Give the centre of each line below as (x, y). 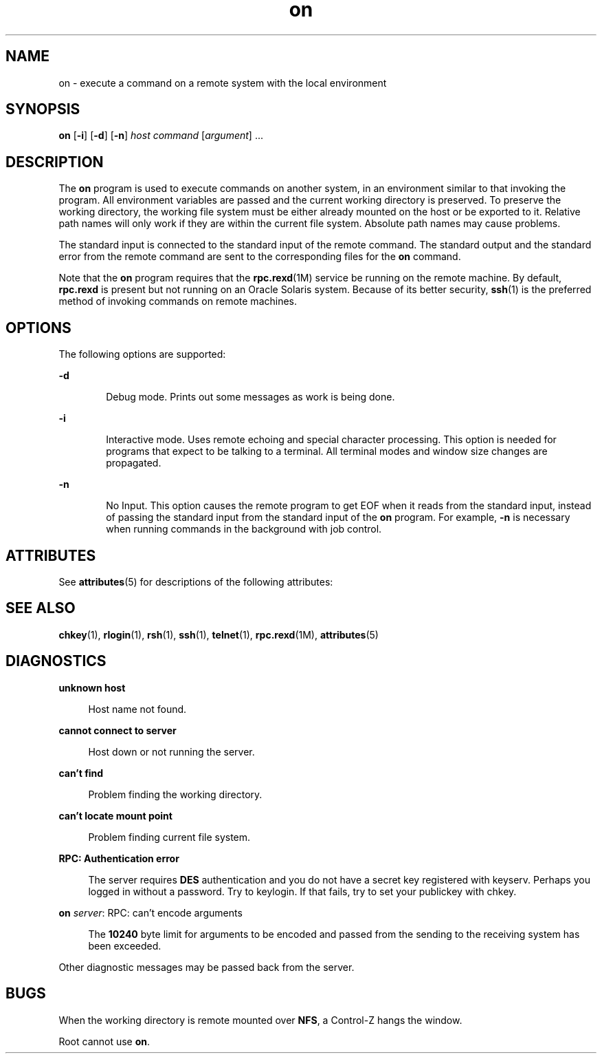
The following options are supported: (142, 354)
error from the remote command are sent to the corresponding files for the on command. (260, 257)
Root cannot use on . (104, 1041)
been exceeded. (125, 945)
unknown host (92, 687)
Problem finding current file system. (169, 837)
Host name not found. (137, 709)
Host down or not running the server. (171, 751)
